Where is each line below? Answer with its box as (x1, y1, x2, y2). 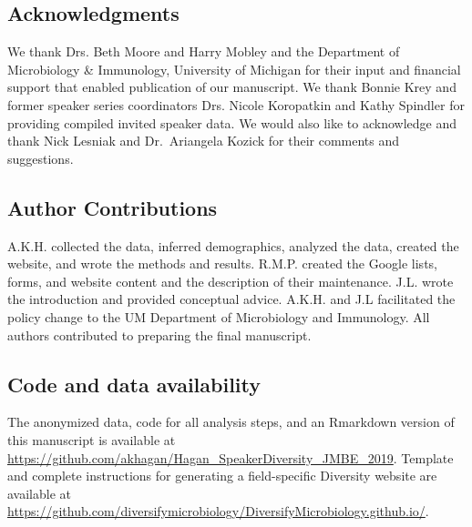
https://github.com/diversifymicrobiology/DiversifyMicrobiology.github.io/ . (7, 502, 429, 521)
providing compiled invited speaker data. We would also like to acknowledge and (7, 113, 457, 132)
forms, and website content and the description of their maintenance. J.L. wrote (7, 271, 454, 290)
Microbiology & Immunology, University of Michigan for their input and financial (7, 59, 461, 78)
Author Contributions (7, 193, 218, 221)
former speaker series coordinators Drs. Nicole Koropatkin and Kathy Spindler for (7, 95, 465, 114)
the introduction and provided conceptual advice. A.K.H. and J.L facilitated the (7, 289, 456, 309)
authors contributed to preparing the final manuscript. (7, 325, 312, 344)
